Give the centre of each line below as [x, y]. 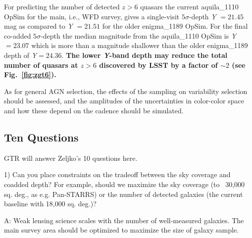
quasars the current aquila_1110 [189, 6]
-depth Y [202, 16]
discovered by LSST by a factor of [158, 65]
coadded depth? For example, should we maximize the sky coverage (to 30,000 [125, 184]
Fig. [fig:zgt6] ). [30, 74]
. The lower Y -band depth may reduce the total [145, 55]
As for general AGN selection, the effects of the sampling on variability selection [126, 91]
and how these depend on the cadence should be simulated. [94, 110]
